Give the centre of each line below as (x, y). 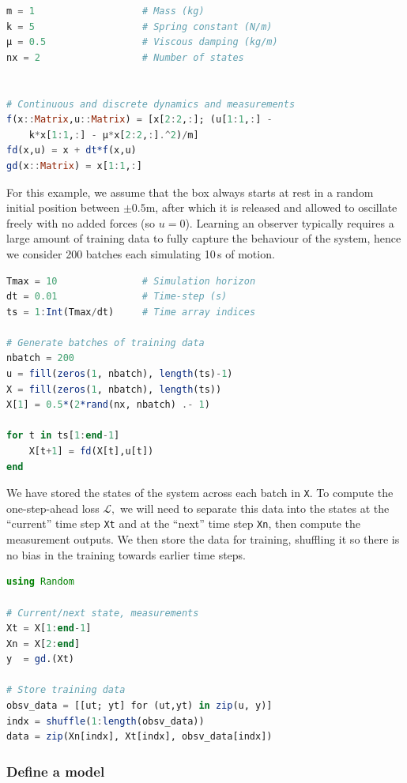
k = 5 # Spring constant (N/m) (139, 26)
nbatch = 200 (40, 358)
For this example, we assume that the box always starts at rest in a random (190, 192)
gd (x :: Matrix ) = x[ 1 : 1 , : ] (74, 166)
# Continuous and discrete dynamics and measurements (151, 104)
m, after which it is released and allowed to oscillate (271, 207)
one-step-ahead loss (53, 508)
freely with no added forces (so (81, 222)
